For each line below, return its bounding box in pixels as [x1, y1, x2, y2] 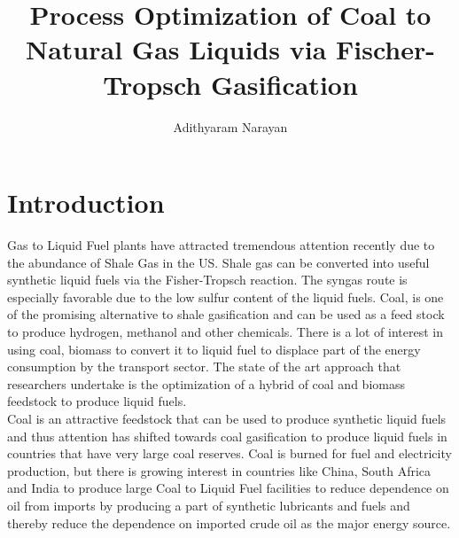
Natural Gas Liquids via [26, 31, 327, 67]
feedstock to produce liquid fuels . [7, 392, 187, 410]
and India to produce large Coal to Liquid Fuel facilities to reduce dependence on [7, 479, 449, 497]
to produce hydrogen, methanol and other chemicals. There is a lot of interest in [7, 323, 443, 340]
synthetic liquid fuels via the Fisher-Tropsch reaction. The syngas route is [7, 270, 408, 289]
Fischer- [336, 31, 435, 67]
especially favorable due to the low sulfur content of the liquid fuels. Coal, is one [7, 287, 444, 306]
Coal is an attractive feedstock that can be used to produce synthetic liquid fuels [7, 409, 447, 427]
